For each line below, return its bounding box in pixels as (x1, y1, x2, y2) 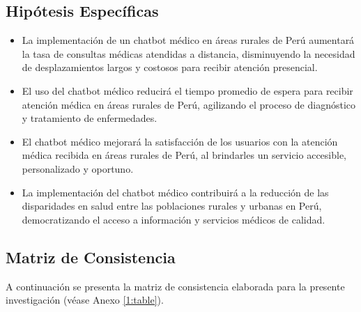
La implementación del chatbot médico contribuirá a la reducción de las (22, 185, 329, 199)
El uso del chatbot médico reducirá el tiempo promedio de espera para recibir (22, 83, 353, 97)
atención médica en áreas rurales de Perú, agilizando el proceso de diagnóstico (22, 97, 356, 111)
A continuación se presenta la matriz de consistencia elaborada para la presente (6, 279, 345, 293)
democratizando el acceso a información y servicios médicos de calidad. (22, 212, 325, 226)
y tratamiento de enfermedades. (22, 111, 158, 125)
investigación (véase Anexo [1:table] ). (6, 292, 164, 307)
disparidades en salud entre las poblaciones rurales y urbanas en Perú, (22, 198, 322, 213)
